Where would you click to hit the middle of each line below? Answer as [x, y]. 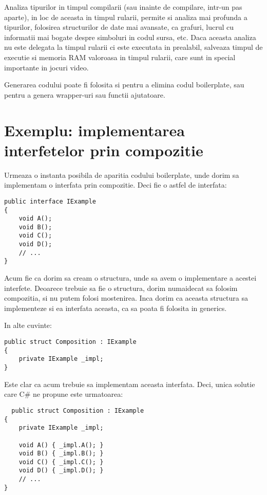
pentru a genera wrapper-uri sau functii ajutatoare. [85, 94]
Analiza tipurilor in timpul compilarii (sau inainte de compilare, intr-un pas [123, 7]
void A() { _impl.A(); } [61, 445]
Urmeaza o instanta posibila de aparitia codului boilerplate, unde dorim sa [122, 175]
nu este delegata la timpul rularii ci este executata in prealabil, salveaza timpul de [133, 47]
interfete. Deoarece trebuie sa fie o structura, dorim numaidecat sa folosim [121, 288]
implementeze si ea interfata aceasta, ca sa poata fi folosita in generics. [116, 308]
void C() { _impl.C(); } [61, 462]
